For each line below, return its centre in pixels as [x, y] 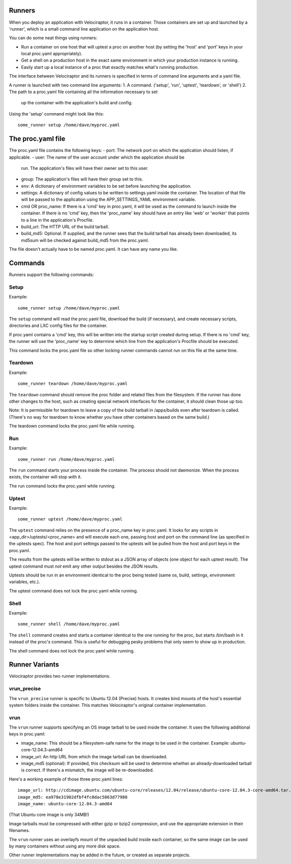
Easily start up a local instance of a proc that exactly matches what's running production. [110, 67]
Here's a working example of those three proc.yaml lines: [66, 779]
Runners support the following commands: [51, 275]
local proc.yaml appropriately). [52, 54]
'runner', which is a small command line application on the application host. [84, 29]
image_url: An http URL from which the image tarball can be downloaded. [94, 756]
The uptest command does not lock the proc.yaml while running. [73, 591]
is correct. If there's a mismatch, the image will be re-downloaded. [88, 770]
